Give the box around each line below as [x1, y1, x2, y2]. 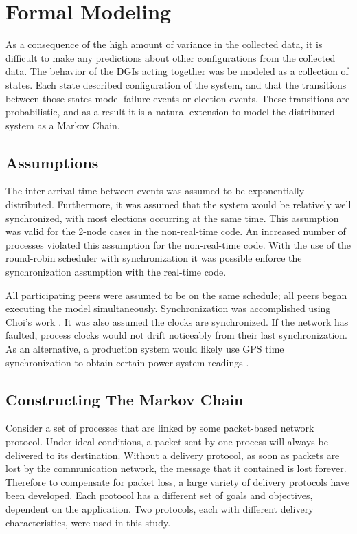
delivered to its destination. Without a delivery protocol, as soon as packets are [5, 447, 340, 462]
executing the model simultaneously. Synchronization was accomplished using [5, 301, 331, 315]
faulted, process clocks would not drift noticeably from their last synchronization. [5, 328, 348, 342]
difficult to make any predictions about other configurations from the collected [5, 50, 336, 65]
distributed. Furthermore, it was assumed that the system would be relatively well [5, 197, 352, 212]
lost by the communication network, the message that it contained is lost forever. [5, 461, 347, 476]
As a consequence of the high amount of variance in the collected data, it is [5, 37, 323, 52]
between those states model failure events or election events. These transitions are [5, 91, 350, 105]
